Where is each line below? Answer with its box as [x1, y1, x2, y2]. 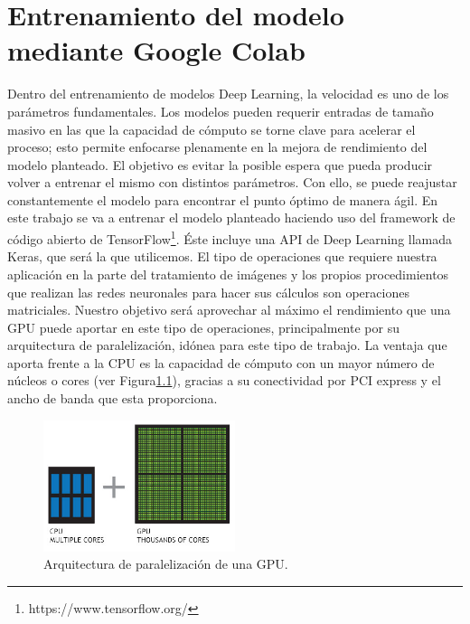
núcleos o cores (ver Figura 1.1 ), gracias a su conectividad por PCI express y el [7, 371, 441, 390]
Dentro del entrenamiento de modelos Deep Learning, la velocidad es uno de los [7, 84, 449, 103]
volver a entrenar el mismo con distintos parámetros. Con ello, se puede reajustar [7, 173, 457, 192]
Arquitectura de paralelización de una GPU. [43, 554, 288, 573]
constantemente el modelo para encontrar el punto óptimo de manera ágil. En [7, 190, 438, 209]
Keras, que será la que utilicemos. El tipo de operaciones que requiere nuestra [7, 247, 437, 266]
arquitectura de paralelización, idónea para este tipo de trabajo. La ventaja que [7, 336, 447, 355]
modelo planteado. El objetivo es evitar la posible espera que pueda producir [7, 155, 433, 174]
